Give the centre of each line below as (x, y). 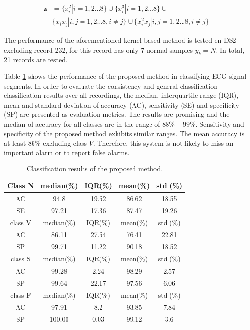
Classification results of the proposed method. (95, 169)
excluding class (65, 143)
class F (21, 295)
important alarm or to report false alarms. (67, 152)
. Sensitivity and (220, 124)
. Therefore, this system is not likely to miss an (163, 143)
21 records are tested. (36, 60)
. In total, (230, 49)
